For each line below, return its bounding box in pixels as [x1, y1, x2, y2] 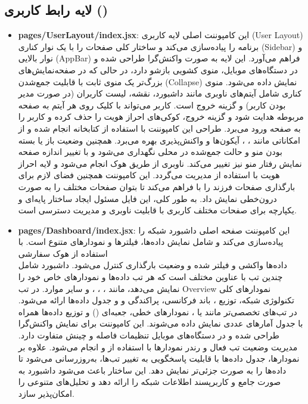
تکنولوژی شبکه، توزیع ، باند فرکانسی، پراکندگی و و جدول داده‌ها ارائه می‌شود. [18, 294, 294, 306]
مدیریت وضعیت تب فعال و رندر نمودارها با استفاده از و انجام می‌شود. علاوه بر [18, 340, 298, 353]
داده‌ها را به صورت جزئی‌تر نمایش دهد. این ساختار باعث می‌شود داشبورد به [18, 363, 287, 376]
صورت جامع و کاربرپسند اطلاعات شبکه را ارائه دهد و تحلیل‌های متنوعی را [18, 375, 281, 388]
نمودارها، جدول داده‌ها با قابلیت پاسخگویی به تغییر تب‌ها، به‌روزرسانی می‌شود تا [18, 352, 300, 365]
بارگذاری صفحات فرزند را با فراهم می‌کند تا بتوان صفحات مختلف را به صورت [18, 180, 295, 192]
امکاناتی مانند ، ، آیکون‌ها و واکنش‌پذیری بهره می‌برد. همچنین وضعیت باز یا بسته [18, 133, 300, 146]
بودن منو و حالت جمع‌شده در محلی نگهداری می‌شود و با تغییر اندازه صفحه [18, 145, 282, 158]
